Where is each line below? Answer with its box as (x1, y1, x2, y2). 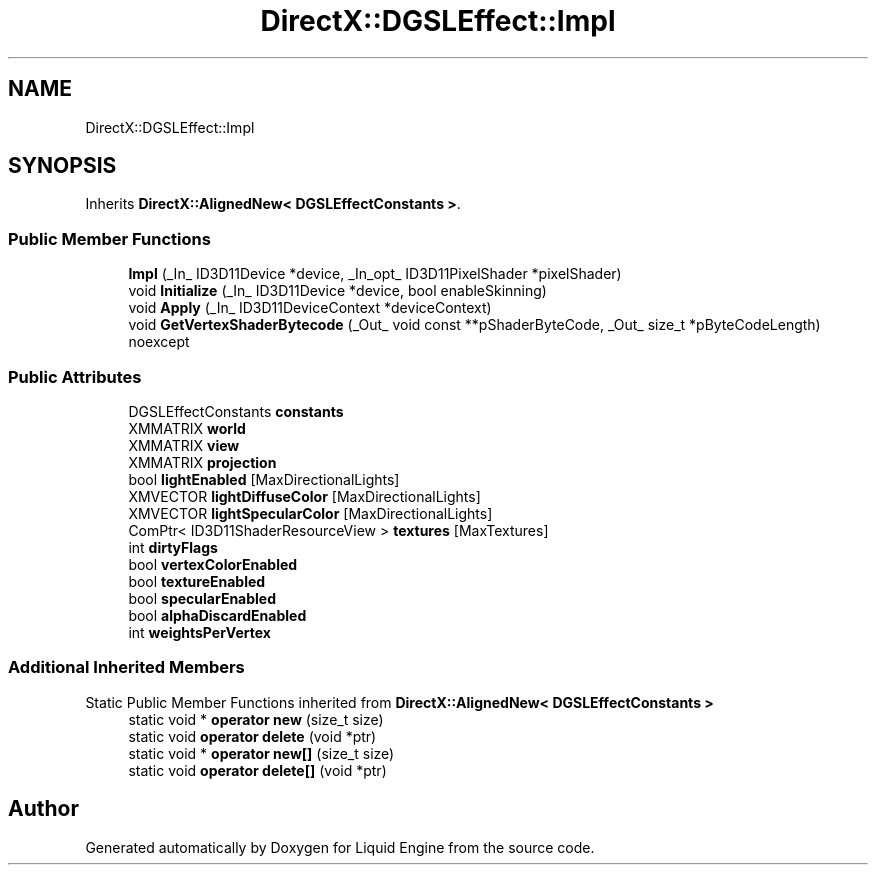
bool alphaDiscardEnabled (128, 606, 307, 624)
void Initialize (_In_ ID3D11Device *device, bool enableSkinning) (128, 282, 547, 300)
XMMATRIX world (128, 419, 246, 437)
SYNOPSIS (8, 153, 117, 179)
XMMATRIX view (128, 436, 240, 454)
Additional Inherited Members (8, 657, 245, 678)
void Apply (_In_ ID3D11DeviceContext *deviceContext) (128, 299, 492, 317)
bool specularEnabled (128, 589, 277, 607)
